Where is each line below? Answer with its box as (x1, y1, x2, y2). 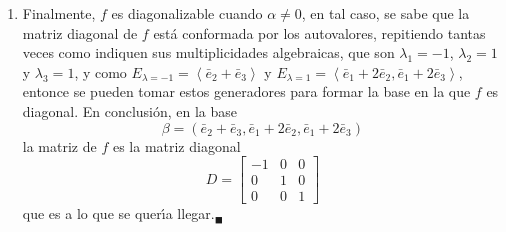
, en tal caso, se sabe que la (301, 3, 470, 23)
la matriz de (22, 135, 97, 156)
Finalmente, (22, 3, 96, 23)
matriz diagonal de (22, 22, 138, 43)
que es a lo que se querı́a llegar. (22, 203, 215, 224)
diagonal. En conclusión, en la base (22, 100, 238, 121)
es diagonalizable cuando (111, 3, 263, 23)
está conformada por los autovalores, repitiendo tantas (153, 22, 486, 43)
